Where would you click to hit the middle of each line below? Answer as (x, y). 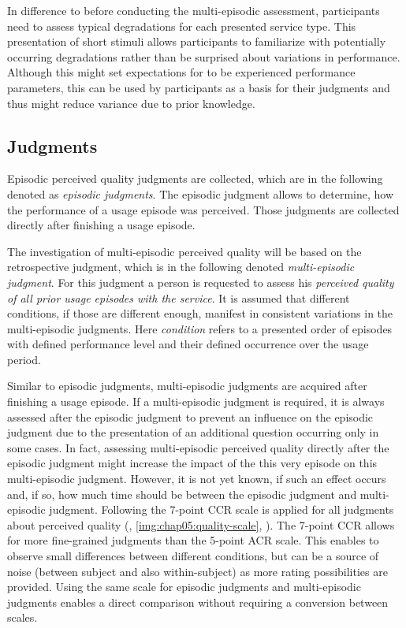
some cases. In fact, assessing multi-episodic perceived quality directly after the (198, 447)
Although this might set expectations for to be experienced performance (181, 72)
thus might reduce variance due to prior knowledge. (131, 103)
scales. (22, 617)
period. (24, 359)
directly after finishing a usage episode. (101, 225)
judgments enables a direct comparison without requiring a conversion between (198, 602)
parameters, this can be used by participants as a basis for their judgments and (199, 87)
